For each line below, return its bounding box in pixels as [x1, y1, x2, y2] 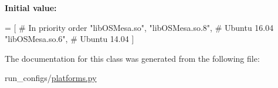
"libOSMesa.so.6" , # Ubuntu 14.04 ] [5, 33, 134, 45]
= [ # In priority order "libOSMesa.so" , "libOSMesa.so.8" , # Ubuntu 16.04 [5, 21, 274, 33]
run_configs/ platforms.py [5, 72, 97, 84]
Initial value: [5, 2, 57, 13]
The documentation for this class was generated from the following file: [5, 52, 260, 64]
